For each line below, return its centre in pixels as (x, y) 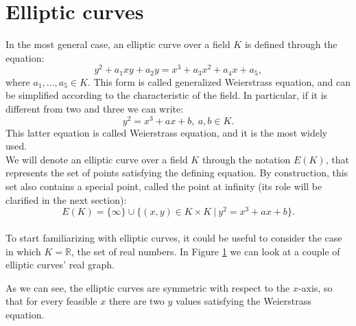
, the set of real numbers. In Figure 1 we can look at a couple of (205, 251)
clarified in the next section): (66, 199)
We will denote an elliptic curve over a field (97, 159)
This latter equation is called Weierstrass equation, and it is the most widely (167, 132)
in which (23, 251)
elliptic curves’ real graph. (60, 265)
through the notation (246, 159)
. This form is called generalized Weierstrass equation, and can (219, 81)
